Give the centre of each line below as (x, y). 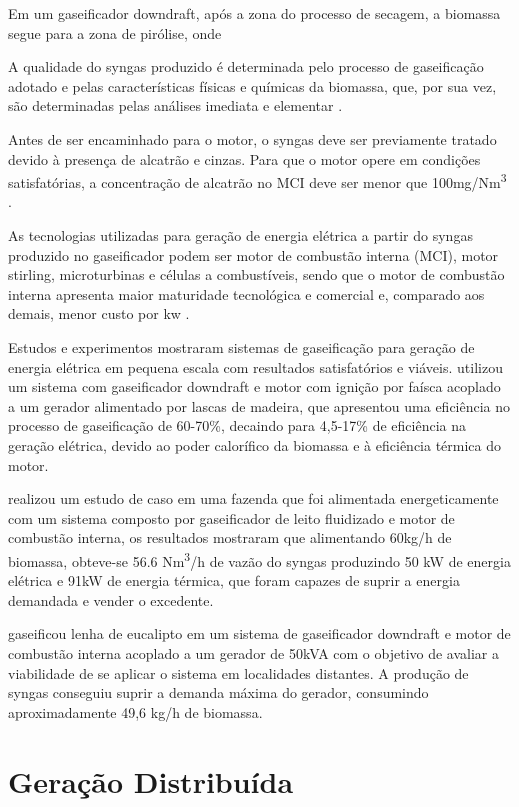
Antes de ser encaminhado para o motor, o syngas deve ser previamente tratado (252, 138)
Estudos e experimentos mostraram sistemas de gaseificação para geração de (241, 346)
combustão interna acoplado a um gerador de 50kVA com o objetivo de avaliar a (253, 652)
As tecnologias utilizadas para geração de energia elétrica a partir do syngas (240, 235)
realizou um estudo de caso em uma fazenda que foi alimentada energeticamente (253, 498)
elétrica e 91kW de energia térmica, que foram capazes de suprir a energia (234, 580)
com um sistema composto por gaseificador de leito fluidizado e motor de (231, 517)
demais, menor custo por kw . (99, 313)
